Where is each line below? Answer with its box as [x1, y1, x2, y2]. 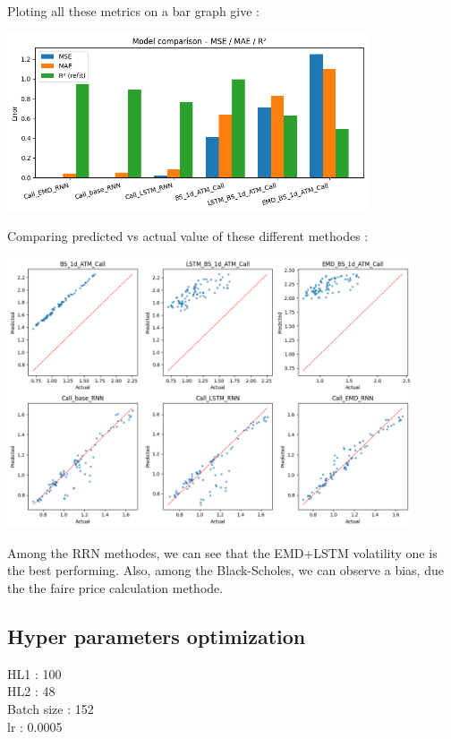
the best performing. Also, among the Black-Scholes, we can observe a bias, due [7, 561, 444, 580]
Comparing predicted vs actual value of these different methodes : [7, 227, 369, 245]
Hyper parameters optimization [7, 623, 306, 650]
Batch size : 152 [7, 700, 94, 718]
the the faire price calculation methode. [7, 579, 224, 597]
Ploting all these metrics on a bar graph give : [7, 2, 260, 20]
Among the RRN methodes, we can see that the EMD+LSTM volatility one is [7, 543, 438, 562]
